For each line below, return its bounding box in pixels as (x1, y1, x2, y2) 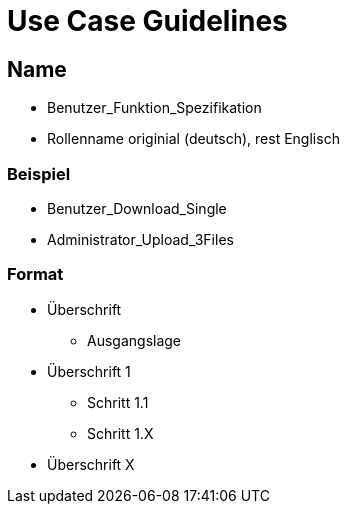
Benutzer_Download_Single (47, 199, 227, 217)
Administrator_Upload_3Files (47, 230, 234, 248)
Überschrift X (47, 455, 135, 473)
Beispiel (7, 163, 71, 184)
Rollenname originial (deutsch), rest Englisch (47, 130, 340, 148)
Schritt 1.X (87, 424, 154, 442)
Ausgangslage (87, 331, 182, 349)
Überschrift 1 (47, 362, 131, 380)
